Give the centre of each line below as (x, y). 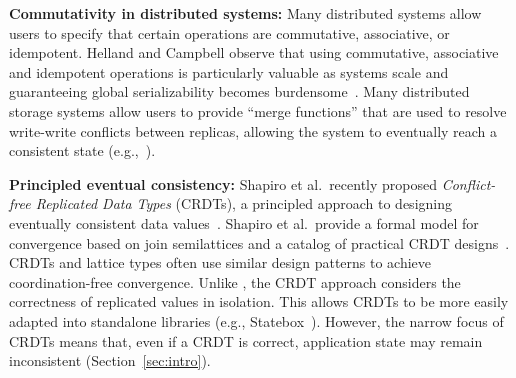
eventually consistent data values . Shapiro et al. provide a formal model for (244, 222)
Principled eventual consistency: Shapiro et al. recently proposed (223, 183)
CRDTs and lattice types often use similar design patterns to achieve (220, 262)
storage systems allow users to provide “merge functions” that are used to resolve (258, 110)
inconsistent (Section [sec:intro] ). (110, 360)
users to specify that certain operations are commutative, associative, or (229, 32)
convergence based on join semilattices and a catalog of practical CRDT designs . (259, 242)
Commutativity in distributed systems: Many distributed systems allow (245, 13)
